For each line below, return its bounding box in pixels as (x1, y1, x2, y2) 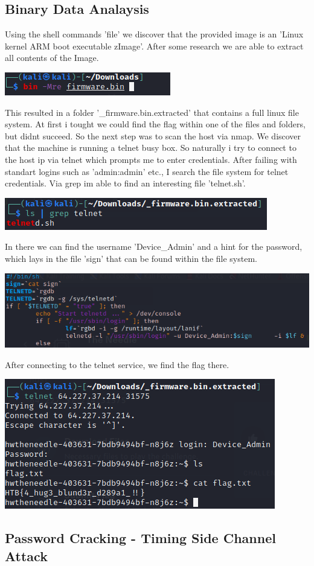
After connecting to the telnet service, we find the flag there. (5, 358, 229, 370)
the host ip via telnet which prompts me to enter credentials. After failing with (5, 153, 297, 165)
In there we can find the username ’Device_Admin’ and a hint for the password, (5, 240, 303, 253)
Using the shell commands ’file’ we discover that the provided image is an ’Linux (5, 28, 304, 40)
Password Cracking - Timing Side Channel (5, 529, 276, 547)
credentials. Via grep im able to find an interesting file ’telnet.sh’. (5, 177, 246, 189)
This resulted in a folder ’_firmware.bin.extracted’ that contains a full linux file (5, 106, 299, 118)
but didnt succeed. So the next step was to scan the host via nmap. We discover (5, 129, 301, 142)
